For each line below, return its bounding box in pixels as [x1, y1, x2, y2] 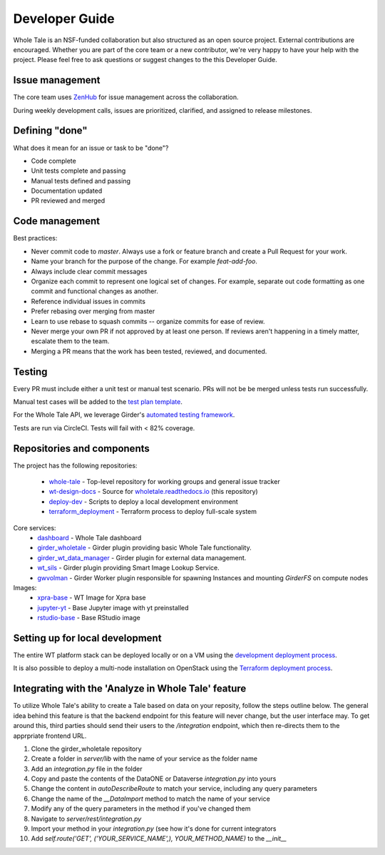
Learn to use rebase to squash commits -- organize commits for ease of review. [31, 317, 265, 325]
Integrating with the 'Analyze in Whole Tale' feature [13, 682, 247, 695]
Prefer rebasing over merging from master [31, 307, 155, 315]
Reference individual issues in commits [31, 297, 146, 305]
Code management [13, 215, 100, 228]
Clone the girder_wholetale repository [31, 744, 142, 753]
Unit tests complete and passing [31, 166, 126, 175]
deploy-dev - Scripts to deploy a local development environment [48, 497, 238, 506]
